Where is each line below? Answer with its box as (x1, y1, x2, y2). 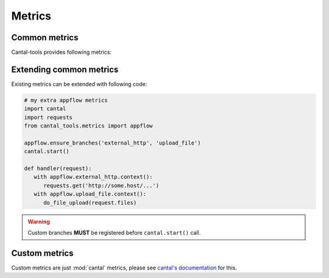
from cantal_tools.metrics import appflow (24, 123, 153, 129)
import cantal (24, 105, 66, 112)
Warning (27, 218, 50, 225)
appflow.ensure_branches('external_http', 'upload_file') (24, 139, 201, 146)
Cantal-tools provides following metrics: (11, 49, 112, 56)
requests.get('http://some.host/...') (43, 182, 160, 189)
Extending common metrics (11, 64, 119, 74)
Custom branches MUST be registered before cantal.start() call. (27, 229, 201, 237)
